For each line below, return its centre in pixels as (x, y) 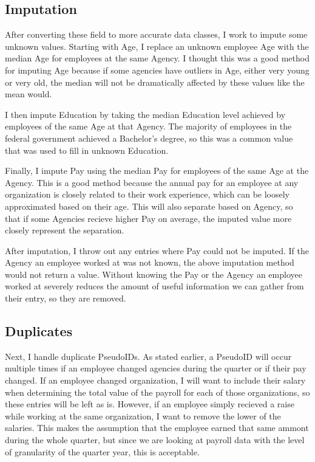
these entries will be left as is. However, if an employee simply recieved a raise (150, 404)
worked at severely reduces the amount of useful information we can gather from (154, 286)
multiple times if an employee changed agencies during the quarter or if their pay (156, 368)
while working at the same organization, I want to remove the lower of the (143, 415)
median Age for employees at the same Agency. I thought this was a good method (157, 58)
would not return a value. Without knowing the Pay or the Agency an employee (154, 274)
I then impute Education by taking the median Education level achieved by (145, 114)
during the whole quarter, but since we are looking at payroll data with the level (155, 440)
